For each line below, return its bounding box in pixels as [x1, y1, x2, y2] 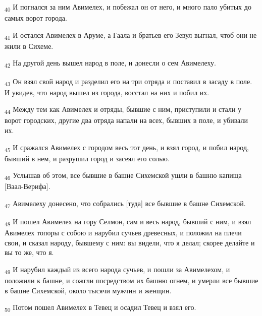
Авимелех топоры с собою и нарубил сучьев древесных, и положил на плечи [5, 227, 242, 238]
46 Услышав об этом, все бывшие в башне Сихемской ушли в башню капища [5, 170, 242, 182]
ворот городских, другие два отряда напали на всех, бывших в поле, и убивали [5, 115, 248, 125]
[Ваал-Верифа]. [5, 181, 50, 192]
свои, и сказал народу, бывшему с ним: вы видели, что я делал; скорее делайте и [5, 237, 255, 247]
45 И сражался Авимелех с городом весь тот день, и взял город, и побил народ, [5, 142, 249, 154]
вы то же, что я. [5, 247, 54, 258]
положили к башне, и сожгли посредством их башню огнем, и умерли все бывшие [5, 275, 258, 286]
